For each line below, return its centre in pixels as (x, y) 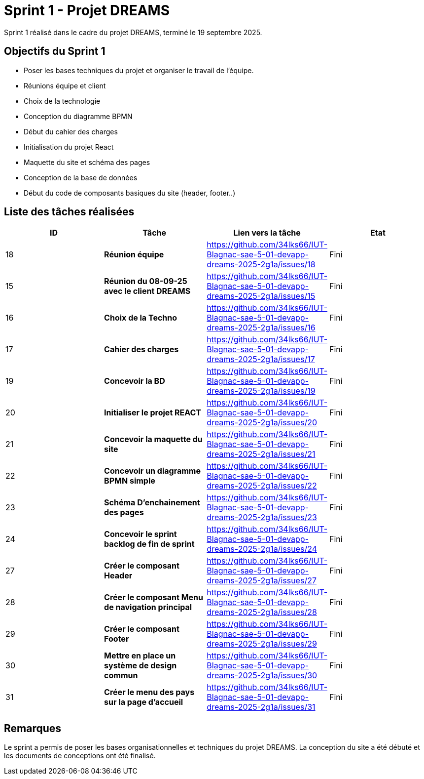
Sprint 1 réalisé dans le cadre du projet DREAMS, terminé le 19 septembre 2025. (133, 32)
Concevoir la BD (135, 381)
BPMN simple (130, 481)
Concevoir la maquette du (153, 439)
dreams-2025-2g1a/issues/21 (261, 454)
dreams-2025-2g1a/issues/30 (262, 676)
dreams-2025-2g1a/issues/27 (262, 581)
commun (121, 676)
